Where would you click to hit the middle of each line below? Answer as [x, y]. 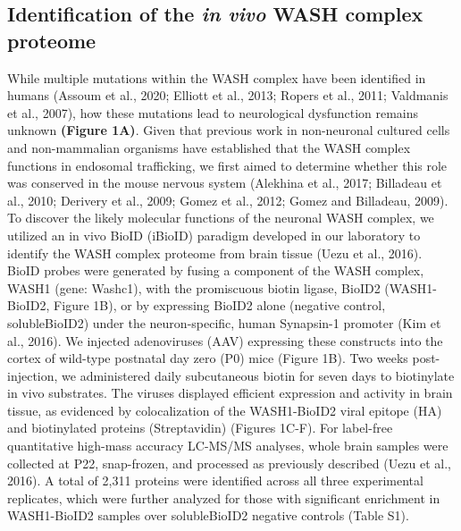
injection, [33, 375]
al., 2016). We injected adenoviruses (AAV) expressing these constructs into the [225, 340]
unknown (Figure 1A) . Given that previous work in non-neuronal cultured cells [229, 130]
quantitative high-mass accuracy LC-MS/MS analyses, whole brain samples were [228, 446]
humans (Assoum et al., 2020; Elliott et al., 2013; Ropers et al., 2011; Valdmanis [228, 95]
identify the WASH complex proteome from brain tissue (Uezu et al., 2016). [215, 253]
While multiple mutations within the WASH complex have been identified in [217, 77]
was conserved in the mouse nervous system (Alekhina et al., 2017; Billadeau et [225, 183]
